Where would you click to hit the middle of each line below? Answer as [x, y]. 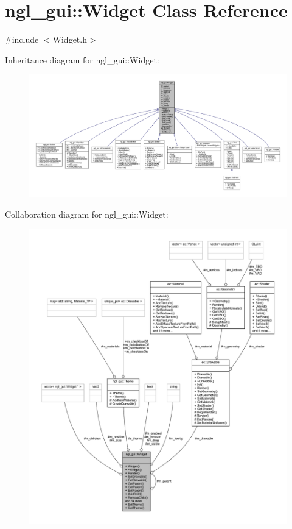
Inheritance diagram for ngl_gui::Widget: [82, 59]
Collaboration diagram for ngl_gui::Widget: [87, 214]
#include [22, 39]
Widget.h [70, 39]
